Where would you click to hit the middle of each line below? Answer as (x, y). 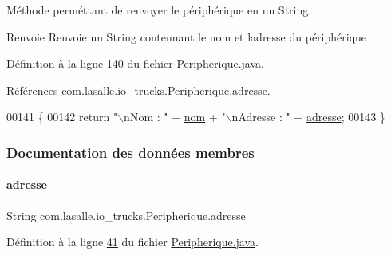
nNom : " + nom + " (175, 117)
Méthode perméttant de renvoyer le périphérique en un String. (159, 10)
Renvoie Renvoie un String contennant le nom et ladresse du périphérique (187, 36)
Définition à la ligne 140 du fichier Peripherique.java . (135, 63)
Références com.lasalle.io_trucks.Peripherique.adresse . (138, 90)
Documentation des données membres (130, 152)
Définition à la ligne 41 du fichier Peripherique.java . (132, 242)
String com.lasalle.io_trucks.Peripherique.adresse (126, 215)
